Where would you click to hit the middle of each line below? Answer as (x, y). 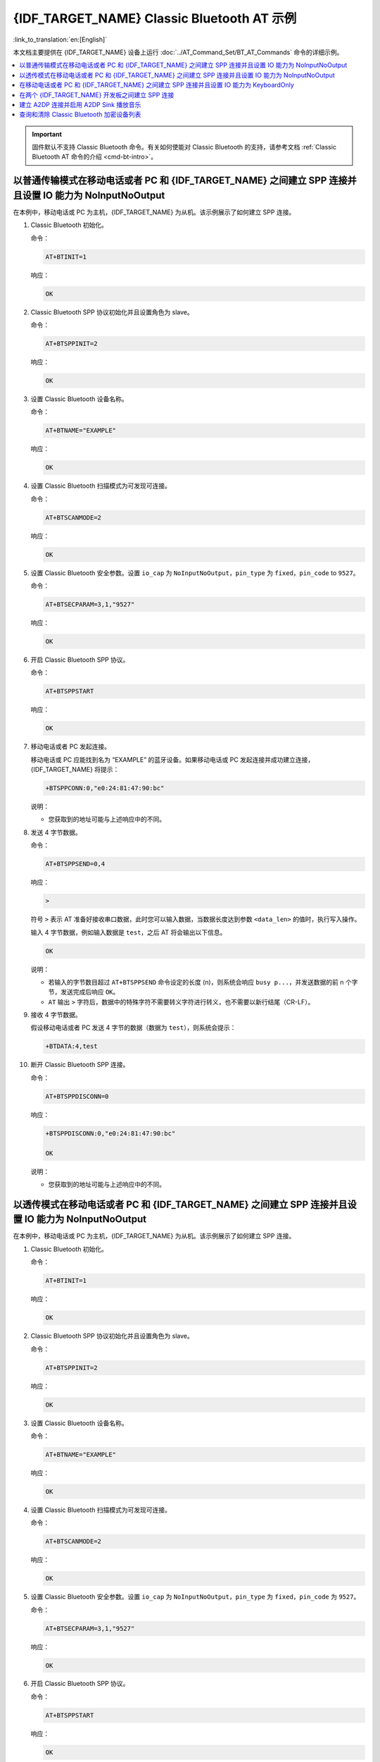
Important (47, 134)
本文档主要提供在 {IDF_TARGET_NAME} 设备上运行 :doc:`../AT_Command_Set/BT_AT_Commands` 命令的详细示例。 (178, 52)
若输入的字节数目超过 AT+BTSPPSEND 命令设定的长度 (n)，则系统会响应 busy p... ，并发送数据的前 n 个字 (203, 982)
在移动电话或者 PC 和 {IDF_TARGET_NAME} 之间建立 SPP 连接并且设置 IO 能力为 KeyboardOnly (157, 85)
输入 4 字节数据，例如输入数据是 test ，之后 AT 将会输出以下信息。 (128, 932)
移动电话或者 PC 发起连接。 (71, 746)
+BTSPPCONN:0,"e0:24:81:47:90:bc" (105, 788)
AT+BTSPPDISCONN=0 (77, 1096)
